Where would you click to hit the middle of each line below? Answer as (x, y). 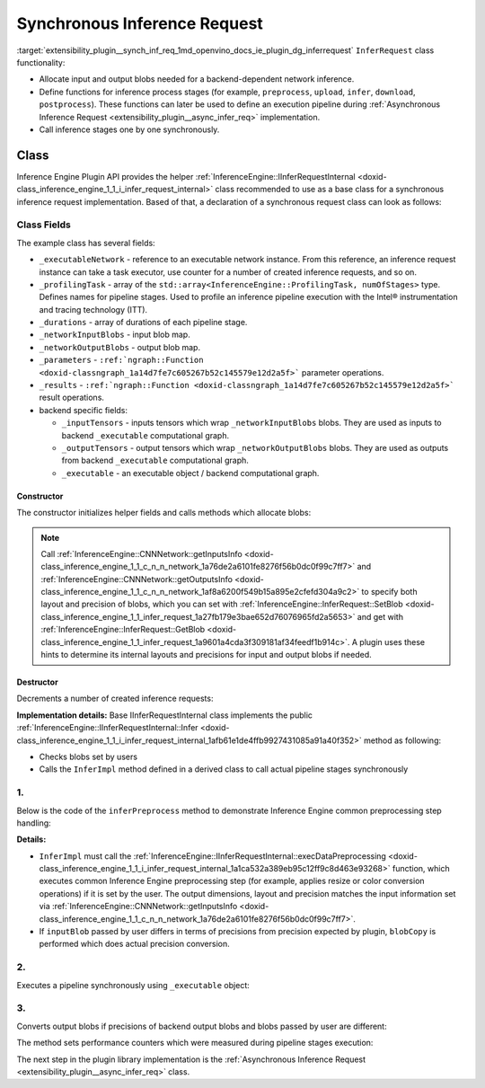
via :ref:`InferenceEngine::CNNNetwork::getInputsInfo (138, 907)
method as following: (403, 740)
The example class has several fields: (86, 243)
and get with (380, 616)
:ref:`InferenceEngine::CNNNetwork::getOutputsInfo (137, 579)
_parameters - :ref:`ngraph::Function (121, 360)
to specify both (389, 592)
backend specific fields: (84, 410)
